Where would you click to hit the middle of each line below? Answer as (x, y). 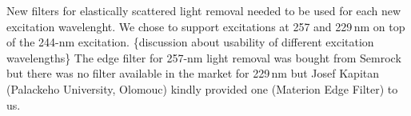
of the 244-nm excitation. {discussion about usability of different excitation (190, 42)
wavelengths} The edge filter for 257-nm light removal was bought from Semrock (204, 57)
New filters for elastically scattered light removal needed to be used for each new (204, 10)
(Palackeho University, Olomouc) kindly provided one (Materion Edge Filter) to (202, 88)
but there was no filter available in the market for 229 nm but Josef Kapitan (193, 73)
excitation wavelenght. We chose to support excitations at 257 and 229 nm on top (206, 26)
